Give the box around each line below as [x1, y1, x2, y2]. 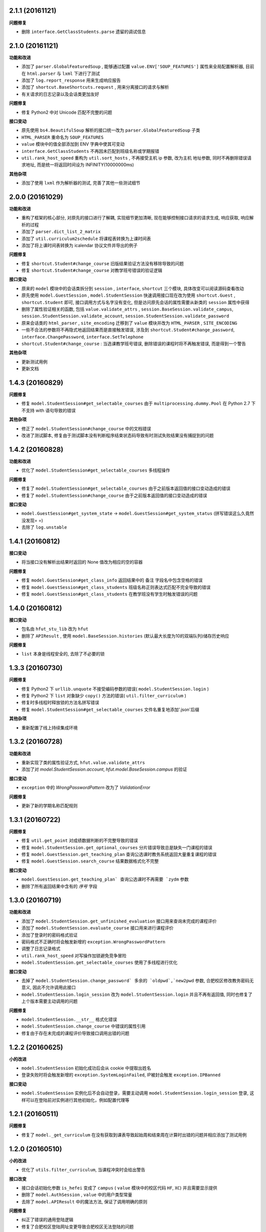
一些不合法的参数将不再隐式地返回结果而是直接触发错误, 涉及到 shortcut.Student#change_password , [21, 327, 235, 333]
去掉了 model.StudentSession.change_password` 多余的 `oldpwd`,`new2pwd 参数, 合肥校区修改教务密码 [21, 977, 250, 983]
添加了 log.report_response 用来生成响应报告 [21, 77, 121, 83]
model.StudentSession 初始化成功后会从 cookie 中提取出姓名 [21, 1065, 151, 1071]
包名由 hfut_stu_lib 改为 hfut [21, 626, 89, 632]
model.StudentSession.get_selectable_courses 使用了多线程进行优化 [21, 959, 178, 965]
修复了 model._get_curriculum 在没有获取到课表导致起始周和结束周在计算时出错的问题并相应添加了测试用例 [21, 1131, 247, 1138]
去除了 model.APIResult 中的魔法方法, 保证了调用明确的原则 [21, 1198, 148, 1204]
